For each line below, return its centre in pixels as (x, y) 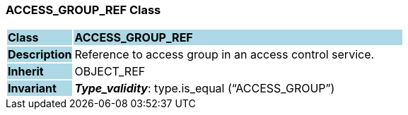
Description (40, 55)
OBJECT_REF (110, 72)
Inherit (26, 72)
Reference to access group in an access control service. (225, 55)
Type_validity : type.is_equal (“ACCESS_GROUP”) (205, 89)
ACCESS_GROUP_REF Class (83, 10)
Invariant (32, 89)
